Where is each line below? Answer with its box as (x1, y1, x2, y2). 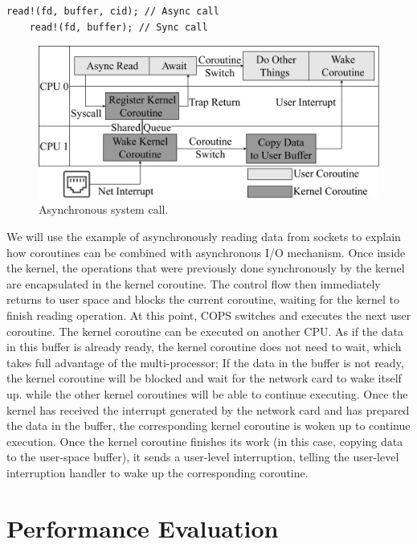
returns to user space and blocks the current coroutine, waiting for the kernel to (6, 291, 400, 308)
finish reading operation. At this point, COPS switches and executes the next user (6, 306, 411, 323)
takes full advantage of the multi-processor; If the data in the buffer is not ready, (6, 354, 404, 370)
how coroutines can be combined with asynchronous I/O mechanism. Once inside (6, 243, 406, 260)
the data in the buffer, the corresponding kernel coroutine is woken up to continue (6, 417, 411, 434)
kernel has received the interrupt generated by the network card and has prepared (6, 401, 410, 418)
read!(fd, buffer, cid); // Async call (6, 6, 219, 17)
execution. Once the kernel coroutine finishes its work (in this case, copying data (6, 432, 403, 449)
